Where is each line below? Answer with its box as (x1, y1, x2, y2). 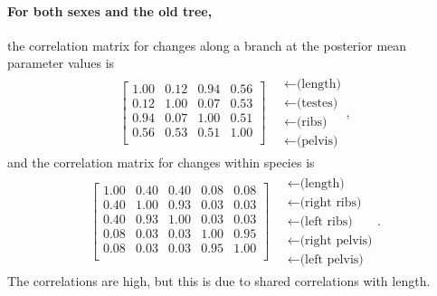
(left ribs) (299, 215, 353, 228)
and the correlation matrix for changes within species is (7, 153, 315, 172)
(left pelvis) (299, 253, 364, 266)
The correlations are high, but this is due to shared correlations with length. (7, 271, 431, 290)
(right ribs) (299, 196, 362, 209)
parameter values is (7, 53, 115, 72)
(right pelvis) (299, 234, 373, 247)
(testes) (296, 97, 338, 110)
